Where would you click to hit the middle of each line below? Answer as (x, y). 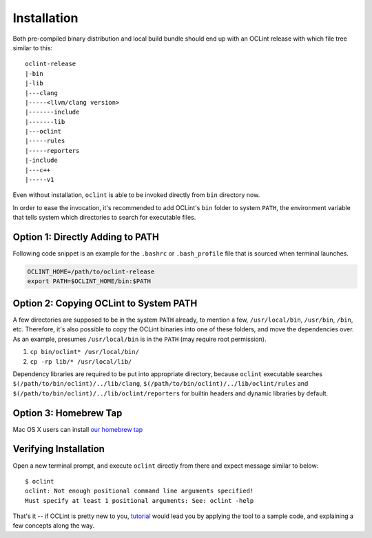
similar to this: (33, 48)
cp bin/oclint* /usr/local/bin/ (84, 352)
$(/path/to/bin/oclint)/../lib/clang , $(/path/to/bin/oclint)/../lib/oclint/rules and (161, 384)
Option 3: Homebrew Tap (68, 413)
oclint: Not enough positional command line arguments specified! (139, 491)
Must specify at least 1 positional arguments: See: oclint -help (139, 500)
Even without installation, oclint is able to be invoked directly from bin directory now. (136, 195)
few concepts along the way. (54, 526)
